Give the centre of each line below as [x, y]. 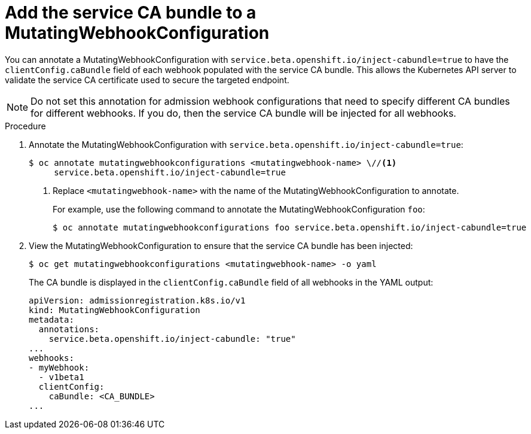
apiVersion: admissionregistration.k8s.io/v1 [137, 300]
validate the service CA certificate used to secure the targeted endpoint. [147, 80]
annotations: [69, 329]
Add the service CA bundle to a [131, 13]
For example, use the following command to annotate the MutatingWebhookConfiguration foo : [239, 209]
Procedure [25, 126]
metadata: [51, 319]
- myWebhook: [59, 367]
